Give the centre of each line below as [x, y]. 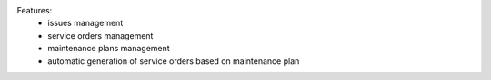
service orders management [100, 35]
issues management [85, 23]
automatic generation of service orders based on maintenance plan [174, 61]
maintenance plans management [109, 49]
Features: [35, 10]
